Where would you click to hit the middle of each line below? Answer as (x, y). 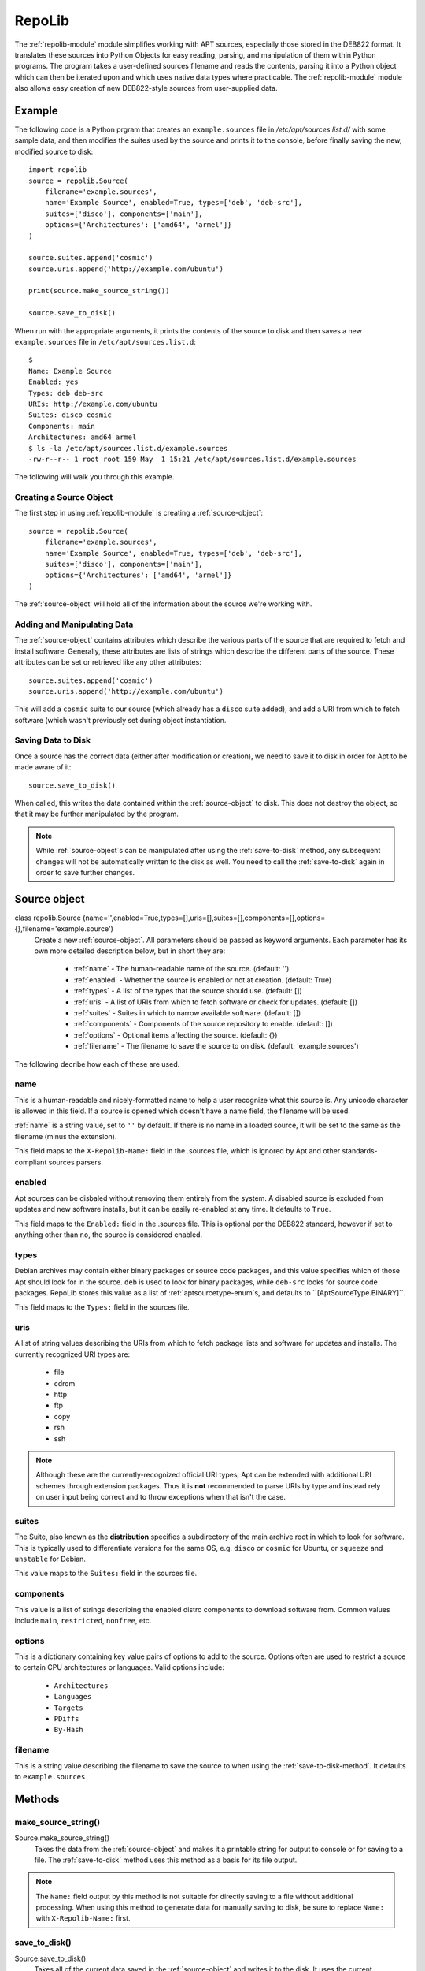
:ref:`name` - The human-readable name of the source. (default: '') (181, 969)
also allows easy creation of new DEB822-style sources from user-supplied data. (146, 88)
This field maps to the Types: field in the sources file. (102, 1307)
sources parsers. (76, 1162)
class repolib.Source (48, 918)
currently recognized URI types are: (72, 1354)
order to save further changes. (85, 872)
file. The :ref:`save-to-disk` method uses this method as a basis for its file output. (166, 1860)
